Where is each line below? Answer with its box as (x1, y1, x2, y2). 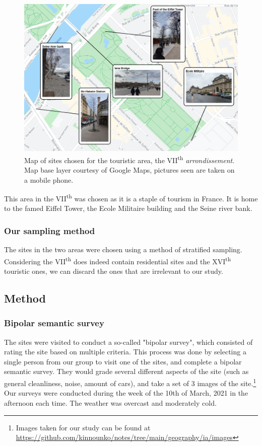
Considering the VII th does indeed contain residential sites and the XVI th (4, 254, 231, 266)
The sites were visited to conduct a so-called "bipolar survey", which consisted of (4, 336, 253, 347)
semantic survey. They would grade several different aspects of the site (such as (4, 366, 249, 377)
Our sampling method (4, 224, 95, 237)
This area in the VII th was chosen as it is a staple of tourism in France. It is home (4, 192, 258, 203)
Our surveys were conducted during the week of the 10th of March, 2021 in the (4, 388, 248, 398)
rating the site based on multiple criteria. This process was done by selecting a (4, 346, 246, 357)
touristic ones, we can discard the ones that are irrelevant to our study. (4, 266, 223, 276)
